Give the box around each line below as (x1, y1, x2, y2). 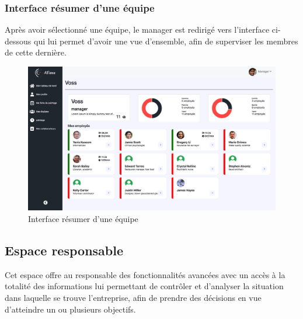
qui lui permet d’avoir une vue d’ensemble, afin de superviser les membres (33, 34, 298, 47)
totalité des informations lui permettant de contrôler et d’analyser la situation (5, 280, 284, 292)
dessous (5, 34, 32, 47)
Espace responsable (5, 241, 124, 259)
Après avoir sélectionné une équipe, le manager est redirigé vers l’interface (5, 23, 270, 36)
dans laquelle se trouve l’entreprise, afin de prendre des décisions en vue (5, 291, 262, 303)
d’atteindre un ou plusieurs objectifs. (5, 303, 136, 315)
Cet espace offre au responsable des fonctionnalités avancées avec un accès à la (5, 268, 285, 280)
